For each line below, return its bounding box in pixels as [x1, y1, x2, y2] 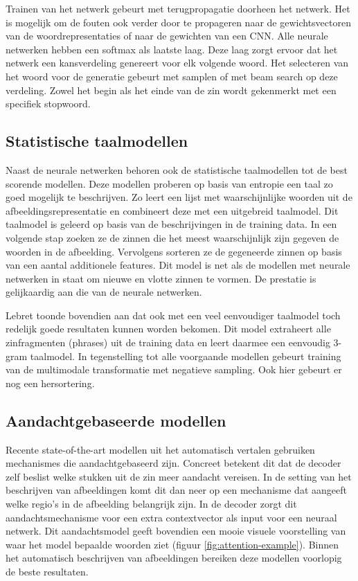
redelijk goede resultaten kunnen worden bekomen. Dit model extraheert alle [6, 321, 331, 336]
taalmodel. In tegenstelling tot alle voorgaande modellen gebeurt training [30, 348, 341, 363]
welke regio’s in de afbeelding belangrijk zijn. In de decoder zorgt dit [6, 497, 297, 511]
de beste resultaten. [6, 564, 89, 578]
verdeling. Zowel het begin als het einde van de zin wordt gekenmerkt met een [6, 82, 337, 97]
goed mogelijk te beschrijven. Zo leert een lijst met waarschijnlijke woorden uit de [6, 190, 352, 204]
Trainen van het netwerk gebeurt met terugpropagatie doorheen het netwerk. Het [6, 1, 350, 15]
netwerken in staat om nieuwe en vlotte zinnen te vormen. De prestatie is [6, 271, 316, 285]
